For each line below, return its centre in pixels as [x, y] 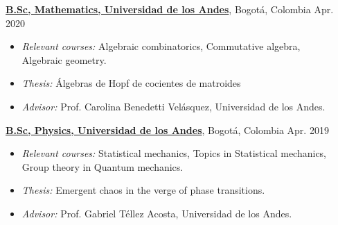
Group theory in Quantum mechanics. [103, 166]
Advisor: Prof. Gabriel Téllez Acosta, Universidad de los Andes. [157, 213]
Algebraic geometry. [64, 59]
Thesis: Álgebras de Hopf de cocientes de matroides [131, 83]
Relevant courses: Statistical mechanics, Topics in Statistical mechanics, [174, 153]
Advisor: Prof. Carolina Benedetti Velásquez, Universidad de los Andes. [174, 106]
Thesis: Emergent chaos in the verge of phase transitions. [143, 190]
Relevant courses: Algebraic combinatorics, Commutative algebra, [161, 46]
